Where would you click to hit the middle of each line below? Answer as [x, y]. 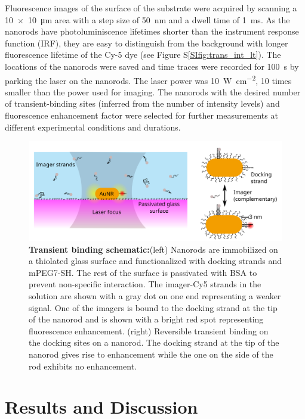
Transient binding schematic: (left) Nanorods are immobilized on [153, 249]
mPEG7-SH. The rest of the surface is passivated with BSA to [143, 272]
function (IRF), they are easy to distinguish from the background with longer [147, 43]
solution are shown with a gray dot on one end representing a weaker [155, 296]
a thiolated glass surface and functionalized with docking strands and [155, 261]
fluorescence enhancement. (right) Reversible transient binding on [149, 330]
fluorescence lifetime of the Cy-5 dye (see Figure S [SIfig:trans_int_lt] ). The [143, 55]
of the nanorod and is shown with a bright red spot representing [146, 319]
